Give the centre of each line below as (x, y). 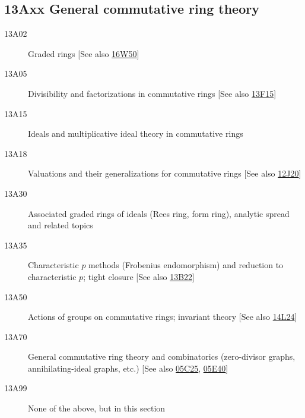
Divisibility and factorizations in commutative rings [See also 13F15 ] (152, 93)
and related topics (61, 225)
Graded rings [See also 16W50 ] (84, 53)
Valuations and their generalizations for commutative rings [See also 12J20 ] (165, 173)
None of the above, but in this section (97, 408)
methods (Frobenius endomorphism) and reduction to (186, 265)
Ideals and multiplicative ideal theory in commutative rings (136, 133)
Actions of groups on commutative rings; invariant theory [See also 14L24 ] (163, 317)
